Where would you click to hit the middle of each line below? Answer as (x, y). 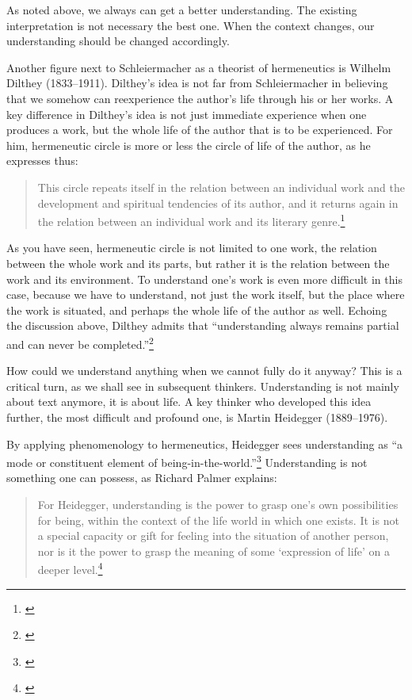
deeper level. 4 (70, 568)
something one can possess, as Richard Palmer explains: (142, 478)
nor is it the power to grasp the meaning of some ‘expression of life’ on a (214, 551)
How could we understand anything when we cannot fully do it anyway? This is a (204, 371)
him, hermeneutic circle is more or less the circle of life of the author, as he (189, 145)
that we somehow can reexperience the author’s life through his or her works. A (200, 98)
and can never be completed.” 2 (80, 342)
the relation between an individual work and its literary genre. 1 (191, 220)
